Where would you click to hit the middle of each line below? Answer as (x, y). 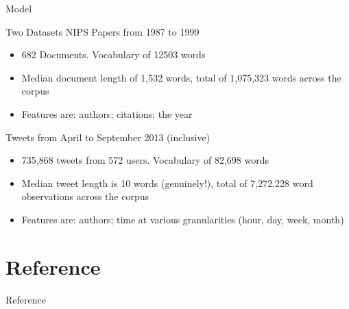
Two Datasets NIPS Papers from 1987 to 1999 (103, 31)
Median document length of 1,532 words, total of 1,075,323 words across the (181, 77)
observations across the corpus (85, 196)
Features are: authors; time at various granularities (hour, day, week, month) (183, 219)
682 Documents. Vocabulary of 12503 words (113, 54)
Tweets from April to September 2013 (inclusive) (108, 137)
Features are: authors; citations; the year (107, 113)
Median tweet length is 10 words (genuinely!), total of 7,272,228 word (167, 183)
